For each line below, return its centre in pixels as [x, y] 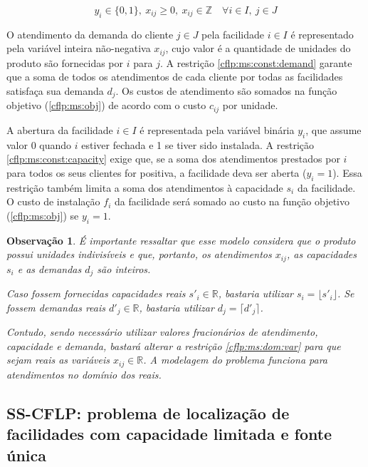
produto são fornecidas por [65, 62]
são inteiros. [124, 268]
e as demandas [49, 268]
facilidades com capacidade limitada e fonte [169, 434]
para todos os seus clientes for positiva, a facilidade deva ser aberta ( [157, 172]
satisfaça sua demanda [55, 91]
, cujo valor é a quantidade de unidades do [258, 48]
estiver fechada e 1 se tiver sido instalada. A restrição [198, 144]
